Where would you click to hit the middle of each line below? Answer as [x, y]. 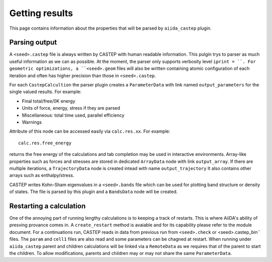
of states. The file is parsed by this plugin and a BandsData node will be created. [93, 192]
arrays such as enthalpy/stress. [42, 176]
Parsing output [33, 42]
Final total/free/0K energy [49, 101]
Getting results [41, 13]
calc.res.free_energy [45, 143]
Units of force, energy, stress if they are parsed [71, 108]
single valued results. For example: [45, 92]
